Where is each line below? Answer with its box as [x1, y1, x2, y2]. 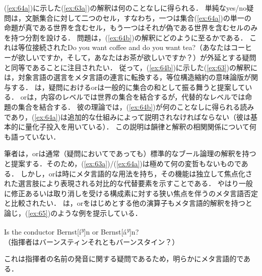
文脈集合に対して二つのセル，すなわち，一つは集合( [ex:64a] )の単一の [25, 12, 251, 23]
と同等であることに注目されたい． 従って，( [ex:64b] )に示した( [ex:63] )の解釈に [4, 62, 258, 72]
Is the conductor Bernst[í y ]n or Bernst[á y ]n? [4, 225, 139, 237]
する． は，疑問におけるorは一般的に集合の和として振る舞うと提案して [11, 81, 245, 92]
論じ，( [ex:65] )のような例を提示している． [4, 207, 142, 218]
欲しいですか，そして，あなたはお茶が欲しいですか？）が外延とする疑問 [18, 52, 256, 62]
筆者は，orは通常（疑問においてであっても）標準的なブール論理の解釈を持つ [4, 148, 256, 159]
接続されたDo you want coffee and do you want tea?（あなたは [32, 42, 231, 53]
